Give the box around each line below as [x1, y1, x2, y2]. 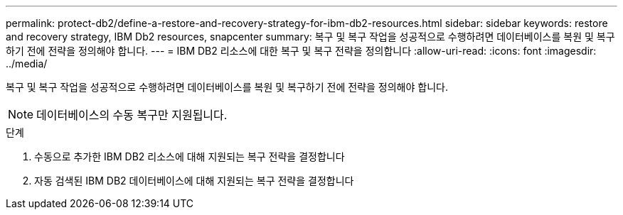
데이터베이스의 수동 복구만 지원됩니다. [36, 108, 228, 122]
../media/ [6, 57, 48, 70]
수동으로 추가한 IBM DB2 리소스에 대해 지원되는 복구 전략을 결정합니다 [34, 150, 345, 162]
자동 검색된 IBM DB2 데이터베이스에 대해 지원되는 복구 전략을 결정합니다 [34, 175, 354, 187]
